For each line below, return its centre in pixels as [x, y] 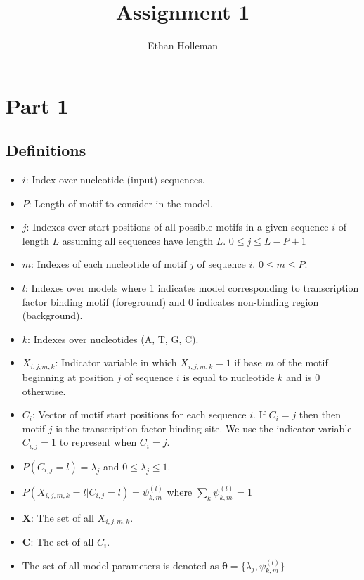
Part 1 [37, 105]
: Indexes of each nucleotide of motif [109, 264]
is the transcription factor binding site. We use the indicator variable [204, 428]
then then [320, 414]
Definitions [46, 150]
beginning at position [68, 376]
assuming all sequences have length [137, 240]
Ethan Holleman [183, 45]
